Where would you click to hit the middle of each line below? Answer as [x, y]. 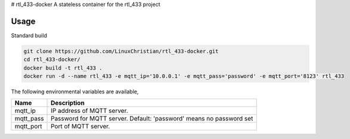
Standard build [29, 35]
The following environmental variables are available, [75, 91]
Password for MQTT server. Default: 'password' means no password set [152, 119]
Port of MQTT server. [80, 127]
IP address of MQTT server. [89, 111]
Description [68, 103]
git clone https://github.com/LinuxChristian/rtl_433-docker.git [121, 51]
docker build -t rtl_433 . [63, 68]
